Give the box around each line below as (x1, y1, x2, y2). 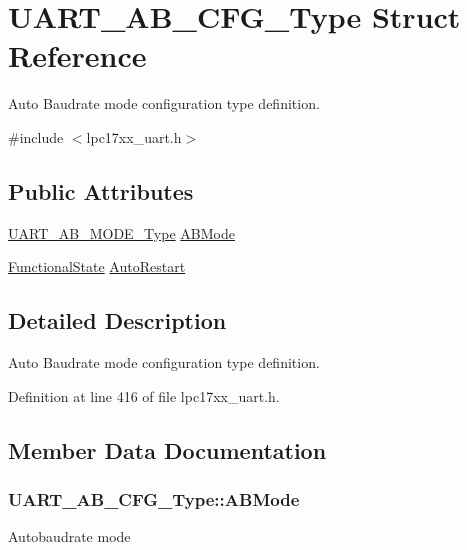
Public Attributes (8, 175, 194, 206)
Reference (8, 35, 147, 76)
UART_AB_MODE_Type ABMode (8, 222, 235, 243)
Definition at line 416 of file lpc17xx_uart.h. (8, 385, 280, 406)
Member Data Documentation (8, 434, 327, 465)
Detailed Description (8, 305, 227, 336)
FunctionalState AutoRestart (8, 256, 186, 277)
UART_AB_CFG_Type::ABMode (8, 486, 300, 511)
